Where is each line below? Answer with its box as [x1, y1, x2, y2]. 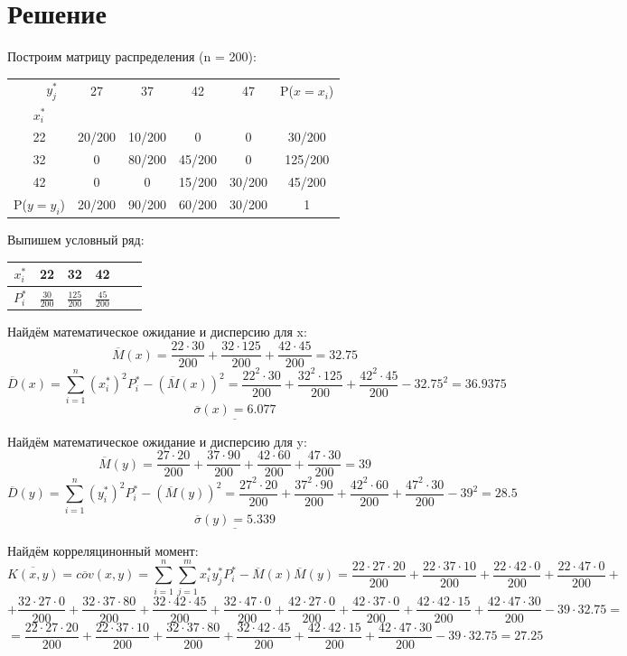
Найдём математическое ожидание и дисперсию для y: [7, 431, 307, 450]
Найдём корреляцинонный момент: [7, 541, 199, 559]
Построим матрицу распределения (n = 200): [7, 47, 257, 66]
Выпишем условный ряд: [7, 230, 145, 249]
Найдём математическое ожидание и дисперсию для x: [7, 322, 307, 341]
